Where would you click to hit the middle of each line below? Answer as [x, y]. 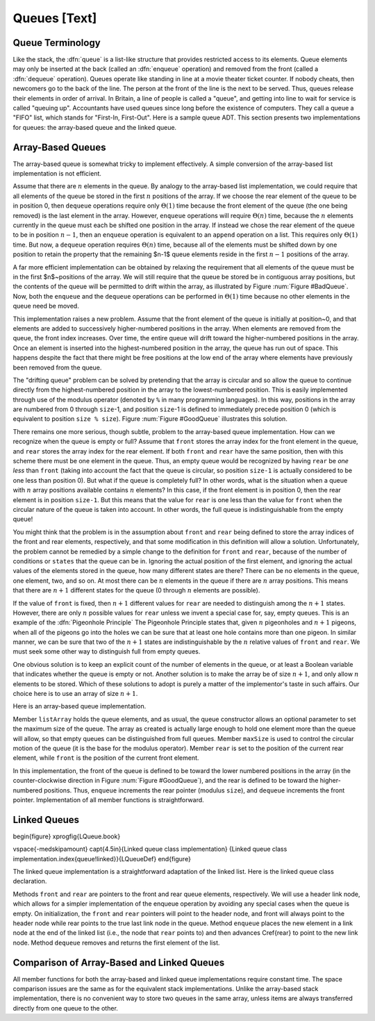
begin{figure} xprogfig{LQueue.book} [67, 836]
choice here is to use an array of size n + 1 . [75, 694]
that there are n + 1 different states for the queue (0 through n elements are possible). [136, 590]
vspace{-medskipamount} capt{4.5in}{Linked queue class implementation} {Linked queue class [150, 849]
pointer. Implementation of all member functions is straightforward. [108, 799]
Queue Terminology [57, 43]
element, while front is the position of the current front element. [106, 758]
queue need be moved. [46, 306]
